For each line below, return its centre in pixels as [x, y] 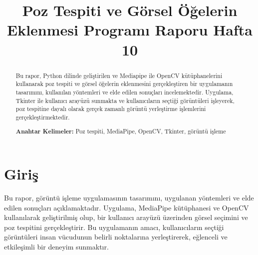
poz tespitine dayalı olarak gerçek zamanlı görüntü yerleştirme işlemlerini [111, 109]
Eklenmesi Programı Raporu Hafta [130, 30]
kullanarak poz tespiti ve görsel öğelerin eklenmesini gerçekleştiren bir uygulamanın [124, 84]
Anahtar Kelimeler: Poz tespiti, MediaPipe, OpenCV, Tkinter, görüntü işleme [121, 131]
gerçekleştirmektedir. [43, 117]
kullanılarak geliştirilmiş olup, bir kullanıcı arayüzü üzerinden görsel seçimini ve [126, 217]
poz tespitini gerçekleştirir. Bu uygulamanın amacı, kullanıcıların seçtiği [114, 227]
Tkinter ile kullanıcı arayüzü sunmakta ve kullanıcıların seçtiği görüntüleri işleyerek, [125, 100]
